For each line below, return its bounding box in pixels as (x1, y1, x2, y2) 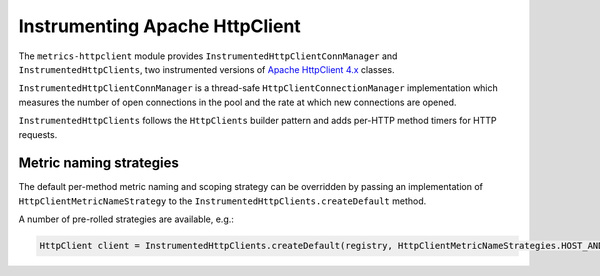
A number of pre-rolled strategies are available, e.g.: (18, 213, 235, 225)
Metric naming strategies (18, 155, 179, 172)
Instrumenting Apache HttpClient (18, 15, 302, 37)
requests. (18, 128, 58, 140)
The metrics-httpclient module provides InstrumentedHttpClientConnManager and (18, 50, 398, 62)
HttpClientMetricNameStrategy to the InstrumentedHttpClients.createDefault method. (18, 195, 427, 207)
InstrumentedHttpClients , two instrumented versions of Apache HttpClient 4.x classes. (18, 63, 395, 75)
